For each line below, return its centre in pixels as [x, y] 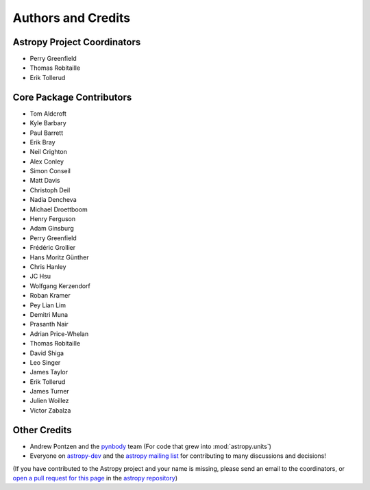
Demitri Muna [49, 314]
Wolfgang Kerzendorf [60, 286]
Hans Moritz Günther [59, 257]
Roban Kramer [50, 296]
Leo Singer [45, 362]
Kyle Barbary [48, 123]
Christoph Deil [50, 190]
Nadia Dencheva [53, 200]
